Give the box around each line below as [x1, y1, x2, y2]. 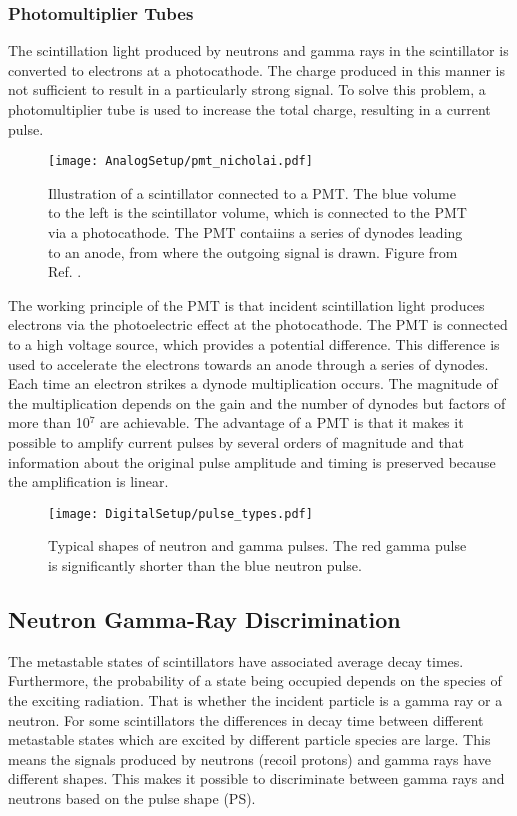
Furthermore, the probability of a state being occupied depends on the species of [8, 670, 502, 691]
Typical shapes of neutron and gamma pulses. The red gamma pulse [48, 535, 467, 556]
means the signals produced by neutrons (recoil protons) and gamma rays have [8, 748, 491, 769]
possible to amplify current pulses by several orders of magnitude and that [8, 431, 465, 452]
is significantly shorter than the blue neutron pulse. [48, 555, 362, 575]
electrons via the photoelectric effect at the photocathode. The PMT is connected [8, 314, 508, 335]
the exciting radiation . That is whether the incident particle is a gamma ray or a [8, 689, 503, 710]
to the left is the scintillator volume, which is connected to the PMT [48, 202, 467, 223]
